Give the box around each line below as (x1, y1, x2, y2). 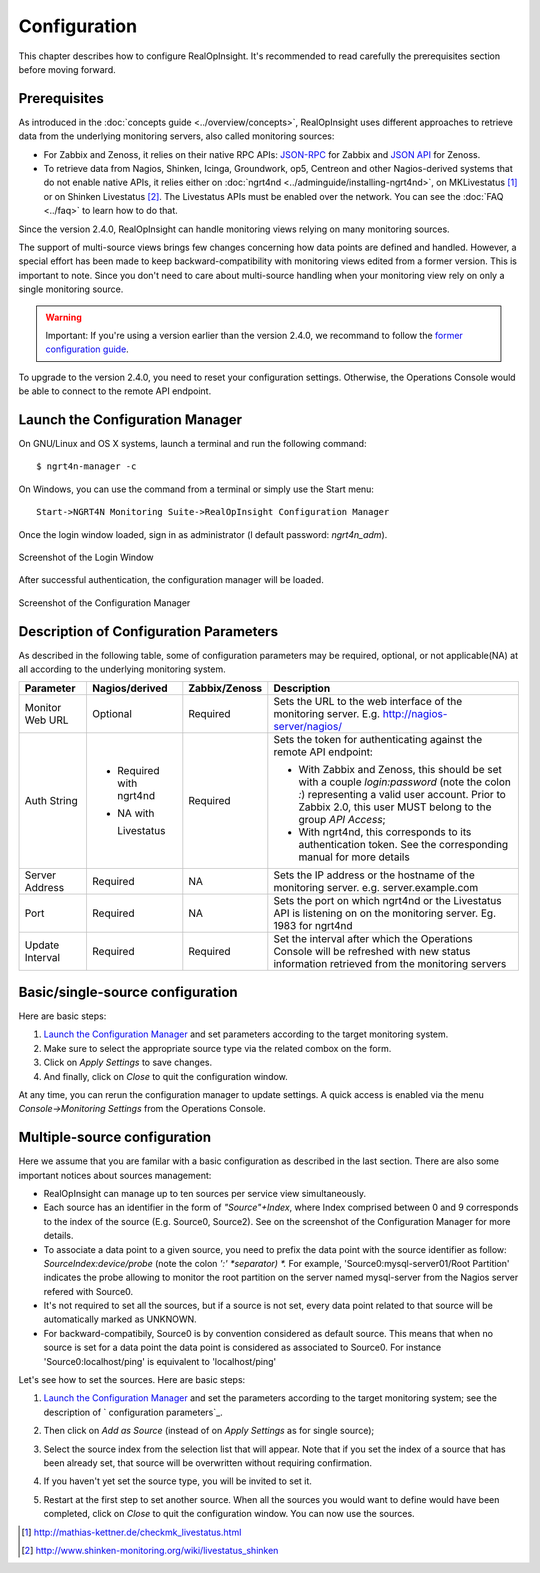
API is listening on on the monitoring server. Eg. (273, 906, 497, 920)
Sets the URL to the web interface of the (273, 695, 463, 709)
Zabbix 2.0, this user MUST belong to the (298, 800, 492, 814)
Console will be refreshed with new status (273, 945, 471, 959)
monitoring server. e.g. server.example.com (273, 881, 479, 895)
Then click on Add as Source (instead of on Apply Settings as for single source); (43, 1425, 375, 1437)
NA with (116, 806, 155, 820)
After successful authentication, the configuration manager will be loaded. (18, 574, 324, 586)
